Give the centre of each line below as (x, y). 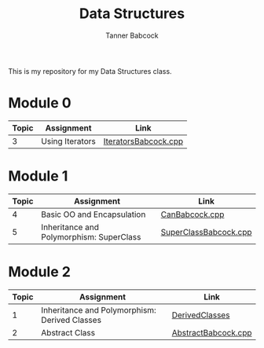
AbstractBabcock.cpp (212, 332)
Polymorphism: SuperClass (91, 236)
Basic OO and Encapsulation (93, 214)
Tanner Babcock (132, 35)
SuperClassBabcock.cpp (206, 232)
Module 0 (40, 103)
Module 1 (38, 176)
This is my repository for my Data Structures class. (90, 71)
